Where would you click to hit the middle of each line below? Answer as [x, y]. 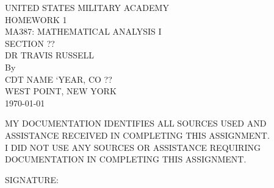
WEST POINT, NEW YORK [61, 91]
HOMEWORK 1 [36, 19]
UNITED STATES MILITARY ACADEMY [87, 7]
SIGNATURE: [32, 179]
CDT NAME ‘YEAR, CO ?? [59, 79]
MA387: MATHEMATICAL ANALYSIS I [83, 31]
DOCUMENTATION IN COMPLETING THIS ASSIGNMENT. [126, 159]
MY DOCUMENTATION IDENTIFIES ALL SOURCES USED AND [136, 123]
